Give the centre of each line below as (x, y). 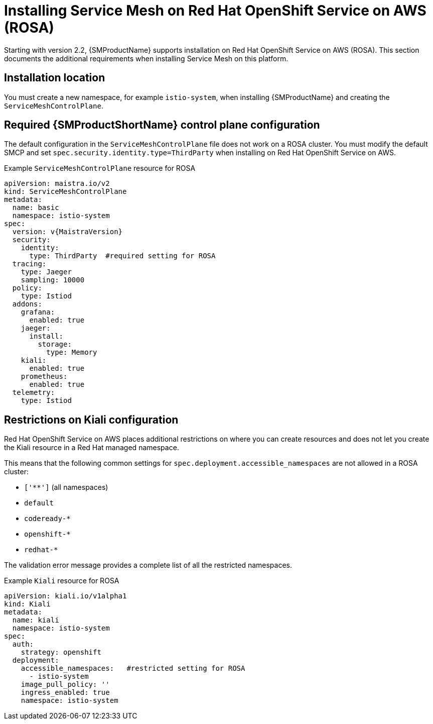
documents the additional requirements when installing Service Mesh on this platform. (146, 58)
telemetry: (34, 393)
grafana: (38, 312)
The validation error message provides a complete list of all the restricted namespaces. (148, 565)
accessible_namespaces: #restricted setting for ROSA (133, 668)
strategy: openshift (61, 652)
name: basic (36, 208)
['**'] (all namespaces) (66, 487)
